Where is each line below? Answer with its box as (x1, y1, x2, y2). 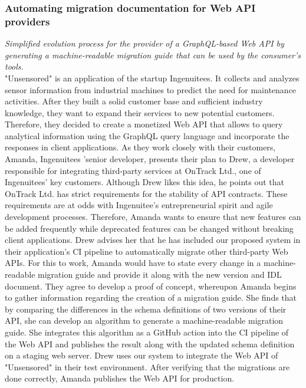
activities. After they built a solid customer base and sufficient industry (5, 95, 263, 107)
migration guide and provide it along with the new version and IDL (38, 268, 282, 281)
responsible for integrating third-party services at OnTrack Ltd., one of (5, 164, 261, 176)
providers (5, 14, 50, 28)
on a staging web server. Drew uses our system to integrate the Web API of (5, 349, 278, 361)
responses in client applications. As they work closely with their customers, (5, 141, 276, 153)
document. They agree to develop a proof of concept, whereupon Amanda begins (5, 280, 297, 292)
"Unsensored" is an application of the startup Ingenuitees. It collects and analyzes (5, 71, 300, 84)
